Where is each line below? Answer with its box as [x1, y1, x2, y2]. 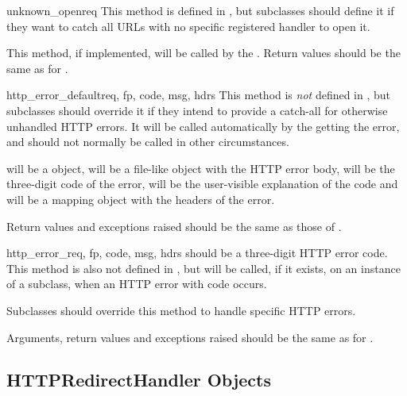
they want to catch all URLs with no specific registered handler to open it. [6, 17, 370, 34]
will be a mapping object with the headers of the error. [6, 190, 275, 207]
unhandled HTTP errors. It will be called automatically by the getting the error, [6, 117, 400, 134]
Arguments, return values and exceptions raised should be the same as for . [6, 329, 374, 345]
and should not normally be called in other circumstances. [6, 133, 289, 150]
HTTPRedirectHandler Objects [6, 367, 272, 392]
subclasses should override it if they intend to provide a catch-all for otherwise [6, 102, 388, 118]
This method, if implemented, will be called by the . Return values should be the [6, 44, 401, 61]
